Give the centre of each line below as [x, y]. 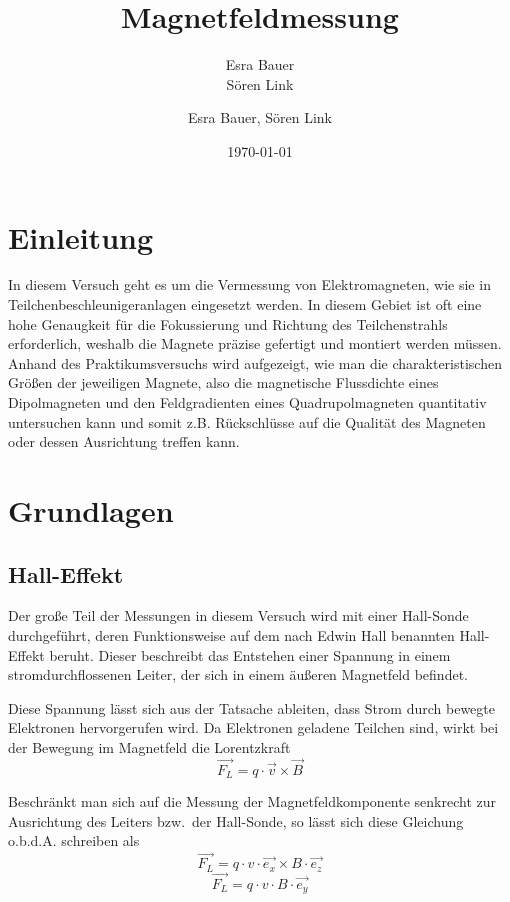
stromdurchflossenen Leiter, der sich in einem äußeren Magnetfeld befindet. [238, 674]
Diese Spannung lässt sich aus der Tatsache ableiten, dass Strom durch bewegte [252, 707]
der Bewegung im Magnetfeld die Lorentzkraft [149, 746]
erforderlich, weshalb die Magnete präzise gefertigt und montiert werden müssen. [255, 343]
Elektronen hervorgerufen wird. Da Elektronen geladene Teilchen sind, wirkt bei [253, 727]
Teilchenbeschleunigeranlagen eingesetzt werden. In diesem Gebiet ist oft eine [245, 304]
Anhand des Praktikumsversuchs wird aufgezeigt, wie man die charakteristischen [255, 362]
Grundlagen [91, 509]
